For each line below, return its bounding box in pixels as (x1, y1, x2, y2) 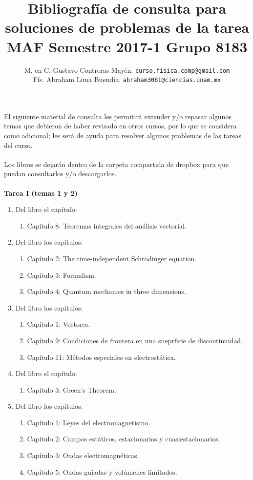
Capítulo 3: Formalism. (27, 270, 96, 280)
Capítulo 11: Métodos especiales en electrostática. (27, 352, 176, 362)
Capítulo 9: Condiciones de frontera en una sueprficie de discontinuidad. (27, 335, 243, 345)
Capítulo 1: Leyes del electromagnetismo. (27, 417, 150, 427)
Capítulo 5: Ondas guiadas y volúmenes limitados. (27, 466, 177, 477)
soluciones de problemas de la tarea (5, 17, 249, 37)
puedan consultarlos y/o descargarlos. (4, 168, 117, 179)
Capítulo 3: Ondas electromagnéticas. (27, 450, 139, 460)
